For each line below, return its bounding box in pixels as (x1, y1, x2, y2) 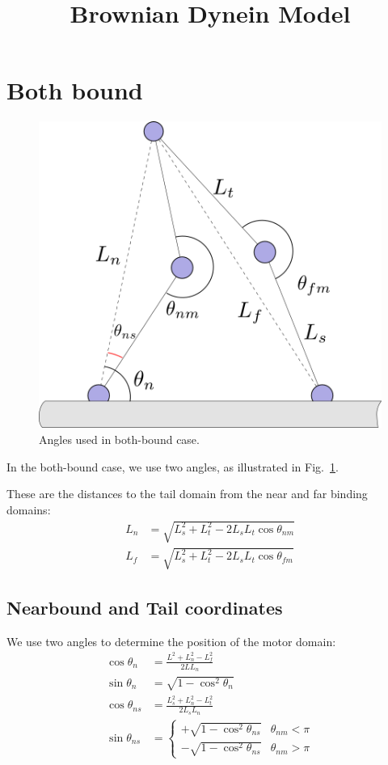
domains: (6, 501, 51, 518)
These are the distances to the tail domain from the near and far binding (6, 485, 368, 502)
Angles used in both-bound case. (39, 431, 200, 448)
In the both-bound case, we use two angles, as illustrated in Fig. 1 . (6, 458, 339, 475)
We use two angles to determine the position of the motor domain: (6, 632, 336, 649)
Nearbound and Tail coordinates (6, 594, 283, 619)
